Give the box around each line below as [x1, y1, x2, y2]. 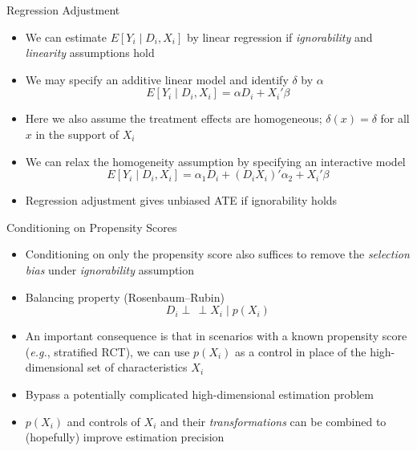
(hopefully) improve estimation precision [25, 429, 225, 445]
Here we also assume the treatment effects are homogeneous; [25, 110, 322, 127]
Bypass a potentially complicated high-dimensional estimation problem [25, 385, 374, 402]
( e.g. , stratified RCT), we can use [25, 343, 190, 360]
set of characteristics [87, 359, 188, 376]
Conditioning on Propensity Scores [6, 218, 177, 235]
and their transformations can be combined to [160, 412, 387, 429]
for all [380, 110, 410, 127]
